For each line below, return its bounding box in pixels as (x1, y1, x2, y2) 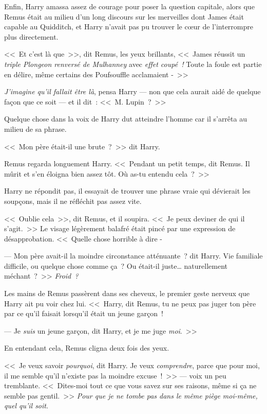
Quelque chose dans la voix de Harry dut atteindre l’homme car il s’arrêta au (4, 113, 247, 124)
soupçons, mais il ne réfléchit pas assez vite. (4, 195, 142, 206)
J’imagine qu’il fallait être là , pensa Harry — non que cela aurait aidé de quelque (4, 86, 261, 97)
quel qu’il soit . (4, 400, 48, 411)
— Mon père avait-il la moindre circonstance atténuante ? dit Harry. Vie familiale (4, 250, 263, 261)
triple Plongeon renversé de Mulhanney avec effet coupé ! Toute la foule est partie (4, 58, 262, 69)
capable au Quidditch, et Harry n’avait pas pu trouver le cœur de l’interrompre (4, 21, 253, 32)
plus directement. (4, 31, 59, 42)
